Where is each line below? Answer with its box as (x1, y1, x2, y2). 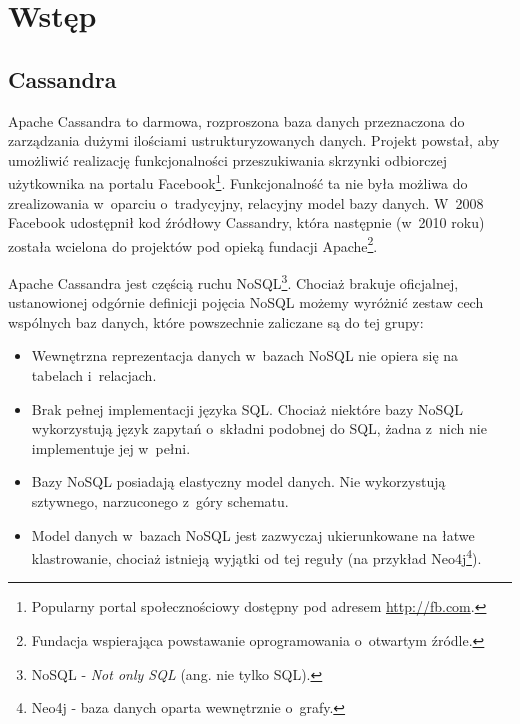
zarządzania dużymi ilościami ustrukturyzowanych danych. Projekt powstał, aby (8, 130, 500, 151)
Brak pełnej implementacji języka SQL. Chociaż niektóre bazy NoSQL (31, 398, 463, 419)
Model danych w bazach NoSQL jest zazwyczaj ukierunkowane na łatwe (31, 524, 475, 545)
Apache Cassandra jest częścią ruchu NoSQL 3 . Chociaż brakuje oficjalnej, (8, 270, 459, 293)
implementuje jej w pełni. (31, 437, 191, 458)
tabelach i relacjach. (31, 365, 157, 386)
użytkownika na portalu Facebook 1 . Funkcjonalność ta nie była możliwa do (8, 170, 468, 194)
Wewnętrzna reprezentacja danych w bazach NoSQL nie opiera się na (31, 345, 459, 366)
